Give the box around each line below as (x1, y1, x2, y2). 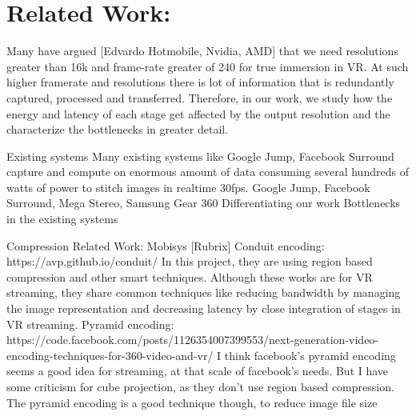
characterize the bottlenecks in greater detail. (6, 121, 229, 138)
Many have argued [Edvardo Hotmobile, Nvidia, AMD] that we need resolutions (6, 42, 398, 59)
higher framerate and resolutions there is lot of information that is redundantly (6, 74, 394, 90)
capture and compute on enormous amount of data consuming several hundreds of (6, 163, 409, 180)
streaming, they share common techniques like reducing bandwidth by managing (6, 284, 401, 301)
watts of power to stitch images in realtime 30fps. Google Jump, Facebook (6, 178, 370, 195)
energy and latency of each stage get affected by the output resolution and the (6, 105, 390, 122)
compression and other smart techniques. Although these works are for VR (6, 268, 373, 285)
